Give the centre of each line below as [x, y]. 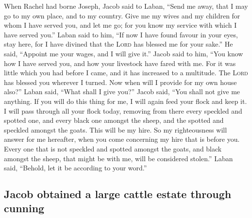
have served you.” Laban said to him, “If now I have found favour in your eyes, [121, 34]
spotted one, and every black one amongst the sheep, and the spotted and [114, 120]
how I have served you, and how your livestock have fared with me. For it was [120, 63]
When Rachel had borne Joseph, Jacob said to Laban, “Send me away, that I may [126, 6]
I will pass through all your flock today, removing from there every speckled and [123, 110]
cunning [24, 208]
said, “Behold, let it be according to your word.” [76, 168]
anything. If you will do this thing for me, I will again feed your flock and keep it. [126, 101]
